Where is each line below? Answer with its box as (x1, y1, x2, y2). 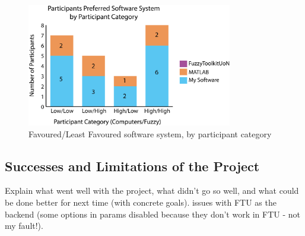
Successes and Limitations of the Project (5, 156, 260, 175)
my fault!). (5, 219, 43, 232)
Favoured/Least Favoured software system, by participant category (28, 127, 272, 140)
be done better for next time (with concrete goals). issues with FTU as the (5, 196, 277, 209)
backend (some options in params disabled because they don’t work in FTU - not (5, 207, 301, 220)
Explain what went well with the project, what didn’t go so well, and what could (5, 184, 299, 197)
